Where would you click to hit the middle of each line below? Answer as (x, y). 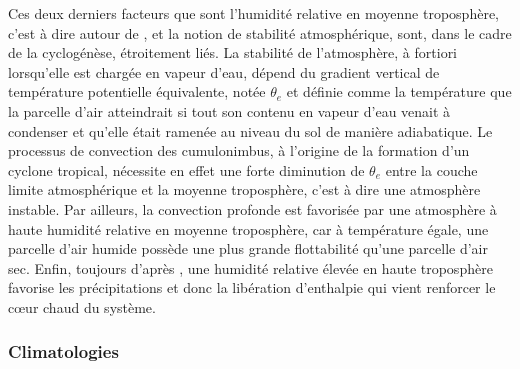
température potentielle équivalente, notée (137, 91)
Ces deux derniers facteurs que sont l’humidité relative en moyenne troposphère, (253, 13)
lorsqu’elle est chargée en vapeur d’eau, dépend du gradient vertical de (224, 71)
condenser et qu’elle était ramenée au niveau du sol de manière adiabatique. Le (250, 130)
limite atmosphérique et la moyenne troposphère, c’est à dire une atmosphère (244, 189)
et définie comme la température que (399, 91)
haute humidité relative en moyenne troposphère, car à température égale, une (248, 228)
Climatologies (63, 351)
